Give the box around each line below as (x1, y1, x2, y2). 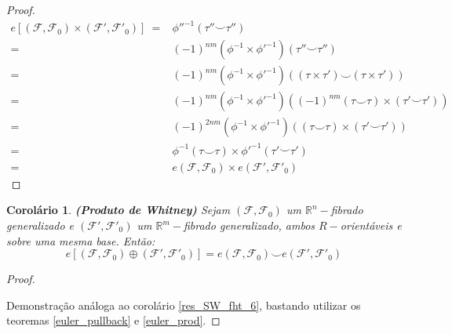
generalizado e (6, 217, 75, 233)
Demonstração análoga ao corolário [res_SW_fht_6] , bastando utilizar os (6, 296, 361, 313)
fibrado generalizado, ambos (183, 217, 315, 233)
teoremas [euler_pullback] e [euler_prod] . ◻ (6, 312, 221, 329)
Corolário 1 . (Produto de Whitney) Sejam (6, 201, 231, 218)
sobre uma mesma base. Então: (6, 232, 155, 249)
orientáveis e (340, 217, 402, 233)
